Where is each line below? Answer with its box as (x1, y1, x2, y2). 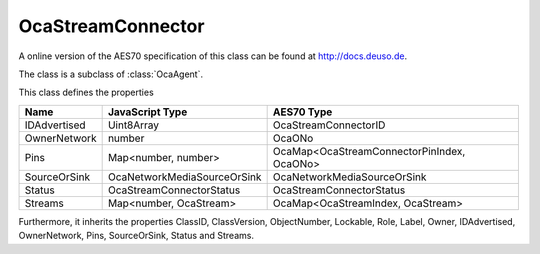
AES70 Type (272, 105, 333, 119)
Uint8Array (107, 118, 160, 132)
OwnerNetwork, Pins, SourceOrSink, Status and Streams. (18, 230, 255, 242)
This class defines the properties (18, 86, 154, 99)
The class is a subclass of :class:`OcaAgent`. (18, 68, 204, 80)
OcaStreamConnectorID (272, 118, 386, 132)
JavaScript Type (107, 105, 188, 119)
